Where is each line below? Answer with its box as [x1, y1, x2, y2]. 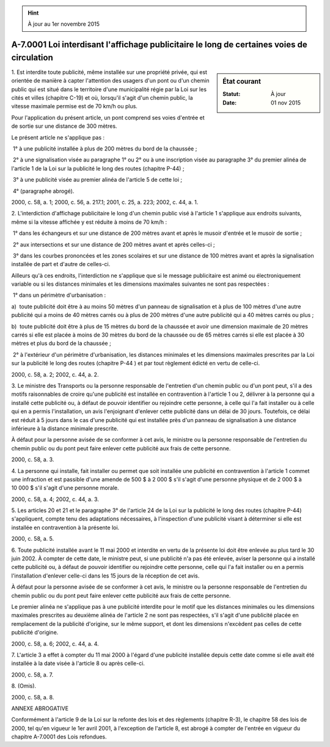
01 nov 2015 [271, 98, 301, 106]
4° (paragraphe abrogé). [12, 187, 75, 195]
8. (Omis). [11, 682, 37, 689]
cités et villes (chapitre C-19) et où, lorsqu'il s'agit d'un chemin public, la [11, 94, 193, 102]
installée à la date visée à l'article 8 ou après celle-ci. [11, 660, 145, 667]
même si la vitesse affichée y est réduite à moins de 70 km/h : [11, 218, 167, 226]
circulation [11, 52, 53, 62]
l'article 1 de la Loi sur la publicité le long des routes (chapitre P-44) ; [11, 165, 185, 172]
